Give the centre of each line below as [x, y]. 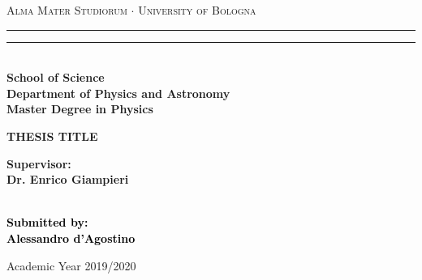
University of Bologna [197, 10]
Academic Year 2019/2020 [71, 265]
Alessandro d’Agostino [71, 238]
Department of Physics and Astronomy [118, 93]
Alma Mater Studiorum [67, 10]
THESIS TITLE [52, 136]
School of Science [56, 77]
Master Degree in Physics [80, 109]
